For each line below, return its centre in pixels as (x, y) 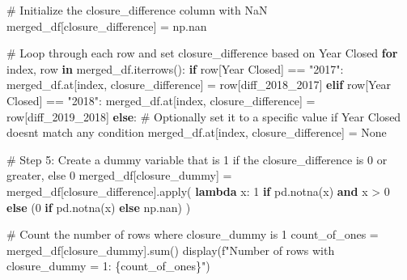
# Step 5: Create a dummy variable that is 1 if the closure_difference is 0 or (197, 159)
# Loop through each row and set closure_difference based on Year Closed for (202, 53)
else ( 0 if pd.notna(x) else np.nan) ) (99, 207)
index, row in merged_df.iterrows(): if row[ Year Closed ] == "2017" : (175, 68)
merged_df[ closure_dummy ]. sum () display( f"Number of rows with (171, 250)
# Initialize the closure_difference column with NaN (137, 10)
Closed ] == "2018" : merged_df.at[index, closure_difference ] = (161, 100)
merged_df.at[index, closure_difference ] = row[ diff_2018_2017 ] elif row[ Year (199, 85)
